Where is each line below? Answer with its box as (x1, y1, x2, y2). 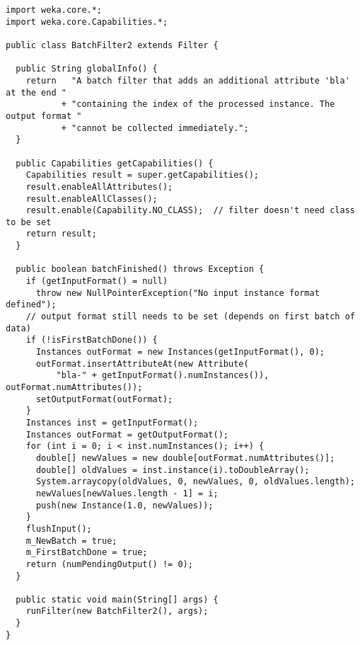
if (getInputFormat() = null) (25, 276, 168, 287)
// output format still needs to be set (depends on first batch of (25, 312, 355, 322)
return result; (25, 229, 97, 239)
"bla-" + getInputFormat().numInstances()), (56, 370, 269, 381)
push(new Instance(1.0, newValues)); (35, 500, 214, 510)
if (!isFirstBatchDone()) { (25, 335, 158, 346)
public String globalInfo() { (16, 64, 158, 74)
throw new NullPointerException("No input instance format (35, 287, 320, 298)
